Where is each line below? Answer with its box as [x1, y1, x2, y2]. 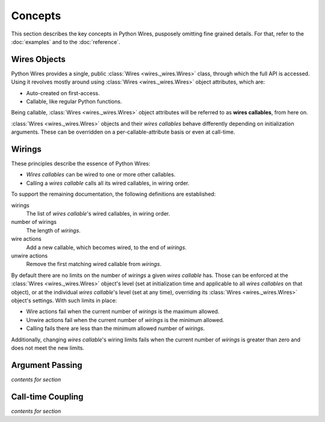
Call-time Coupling [11, 391, 84, 402]
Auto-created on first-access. [26, 89, 100, 96]
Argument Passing [11, 360, 82, 370]
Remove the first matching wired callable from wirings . [26, 261, 162, 268]
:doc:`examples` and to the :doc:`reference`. [11, 38, 120, 45]
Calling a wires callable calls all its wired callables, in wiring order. [26, 179, 190, 187]
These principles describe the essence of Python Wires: [11, 160, 150, 167]
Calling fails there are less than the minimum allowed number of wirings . [26, 325, 205, 332]
